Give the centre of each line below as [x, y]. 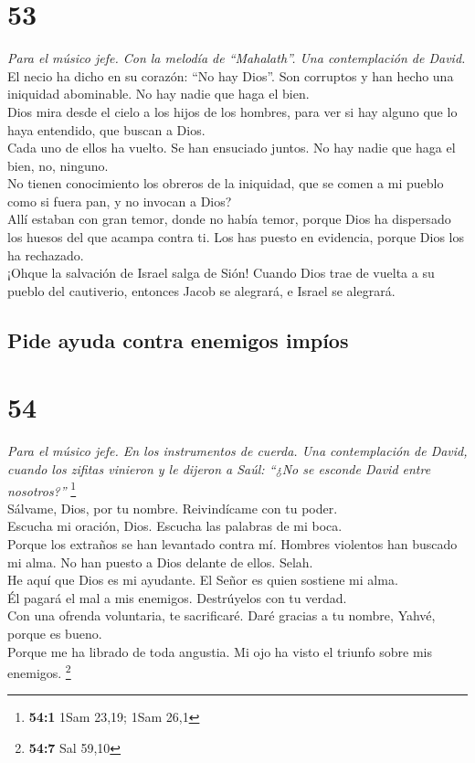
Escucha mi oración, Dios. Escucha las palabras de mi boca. [175, 526]
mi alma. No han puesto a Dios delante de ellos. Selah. [160, 562]
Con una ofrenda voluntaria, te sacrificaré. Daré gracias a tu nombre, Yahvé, [222, 615]
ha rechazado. [46, 254]
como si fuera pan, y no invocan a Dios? [120, 201]
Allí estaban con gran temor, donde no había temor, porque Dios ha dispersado [229, 219]
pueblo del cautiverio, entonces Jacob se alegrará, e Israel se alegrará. [201, 290]
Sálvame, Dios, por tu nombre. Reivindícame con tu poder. [173, 508]
